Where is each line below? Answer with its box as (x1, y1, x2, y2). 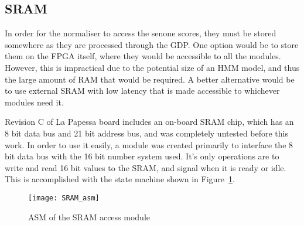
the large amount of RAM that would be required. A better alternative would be (5, 73, 295, 85)
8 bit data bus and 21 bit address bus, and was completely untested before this (5, 127, 289, 139)
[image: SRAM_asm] (28, 193, 100, 202)
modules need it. (5, 96, 64, 108)
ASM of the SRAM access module (28, 210, 150, 223)
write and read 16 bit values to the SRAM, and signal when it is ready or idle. (5, 161, 286, 173)
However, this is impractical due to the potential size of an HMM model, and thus (5, 61, 300, 73)
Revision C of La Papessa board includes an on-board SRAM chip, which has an (5, 115, 294, 128)
